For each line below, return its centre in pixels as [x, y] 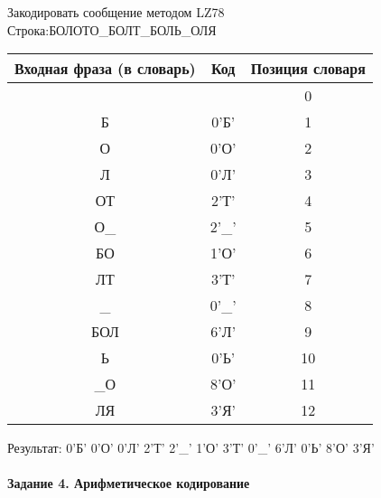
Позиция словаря [308, 69]
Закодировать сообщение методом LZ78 [116, 12]
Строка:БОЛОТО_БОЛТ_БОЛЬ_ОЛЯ [112, 29]
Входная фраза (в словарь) [105, 69]
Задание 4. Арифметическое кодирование [129, 483]
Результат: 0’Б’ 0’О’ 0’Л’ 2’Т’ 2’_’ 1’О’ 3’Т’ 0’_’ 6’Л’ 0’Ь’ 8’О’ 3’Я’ [191, 448]
